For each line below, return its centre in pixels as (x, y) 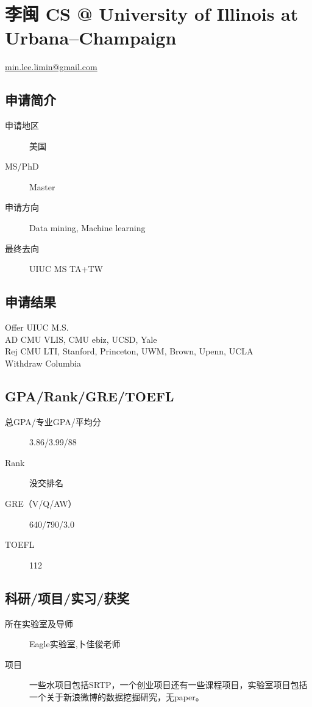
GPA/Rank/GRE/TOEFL (90, 396)
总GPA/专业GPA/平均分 (53, 421)
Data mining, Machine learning (87, 228)
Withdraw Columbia (43, 363)
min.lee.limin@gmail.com (51, 67)
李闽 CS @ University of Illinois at (152, 14)
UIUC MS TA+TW (66, 269)
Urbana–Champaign (91, 38)
